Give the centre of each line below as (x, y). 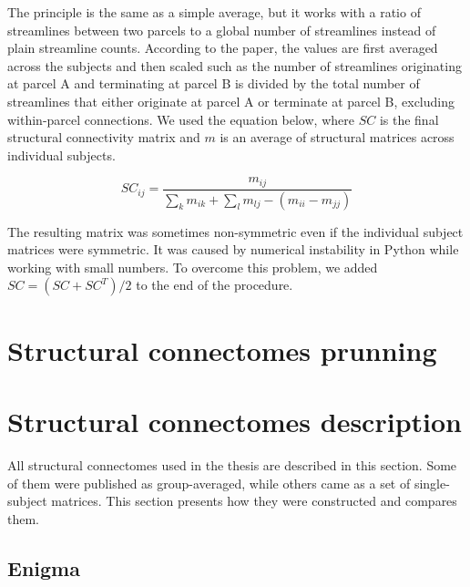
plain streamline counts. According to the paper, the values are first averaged (223, 48)
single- (432, 483)
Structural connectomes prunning (222, 350)
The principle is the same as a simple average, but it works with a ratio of (214, 12)
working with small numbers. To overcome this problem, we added (193, 267)
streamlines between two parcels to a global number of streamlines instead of (222, 30)
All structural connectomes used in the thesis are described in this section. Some (232, 464)
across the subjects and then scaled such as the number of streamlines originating (235, 65)
